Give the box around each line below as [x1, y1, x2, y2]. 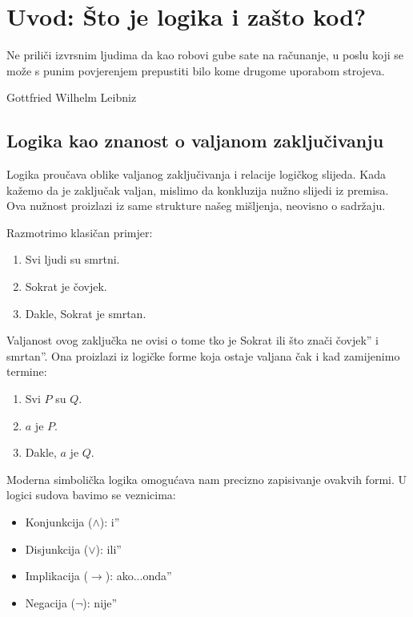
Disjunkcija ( [25, 540, 89, 557]
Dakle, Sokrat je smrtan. [25, 304, 146, 321]
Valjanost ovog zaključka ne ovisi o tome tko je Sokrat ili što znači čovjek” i [6, 332, 379, 349]
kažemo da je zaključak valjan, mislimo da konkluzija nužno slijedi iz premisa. [6, 181, 389, 198]
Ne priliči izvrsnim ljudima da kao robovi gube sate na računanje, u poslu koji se [6, 46, 403, 63]
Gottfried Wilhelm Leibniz [6, 89, 137, 106]
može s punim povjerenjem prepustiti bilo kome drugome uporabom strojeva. [6, 62, 385, 79]
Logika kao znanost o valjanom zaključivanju [6, 128, 384, 153]
